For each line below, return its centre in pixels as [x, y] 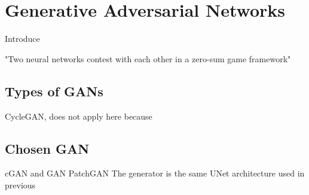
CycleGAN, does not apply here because [79, 116]
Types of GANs [54, 91]
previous [20, 185]
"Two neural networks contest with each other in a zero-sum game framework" [148, 58]
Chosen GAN [47, 148]
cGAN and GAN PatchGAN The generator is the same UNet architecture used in [155, 173]
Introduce [22, 39]
